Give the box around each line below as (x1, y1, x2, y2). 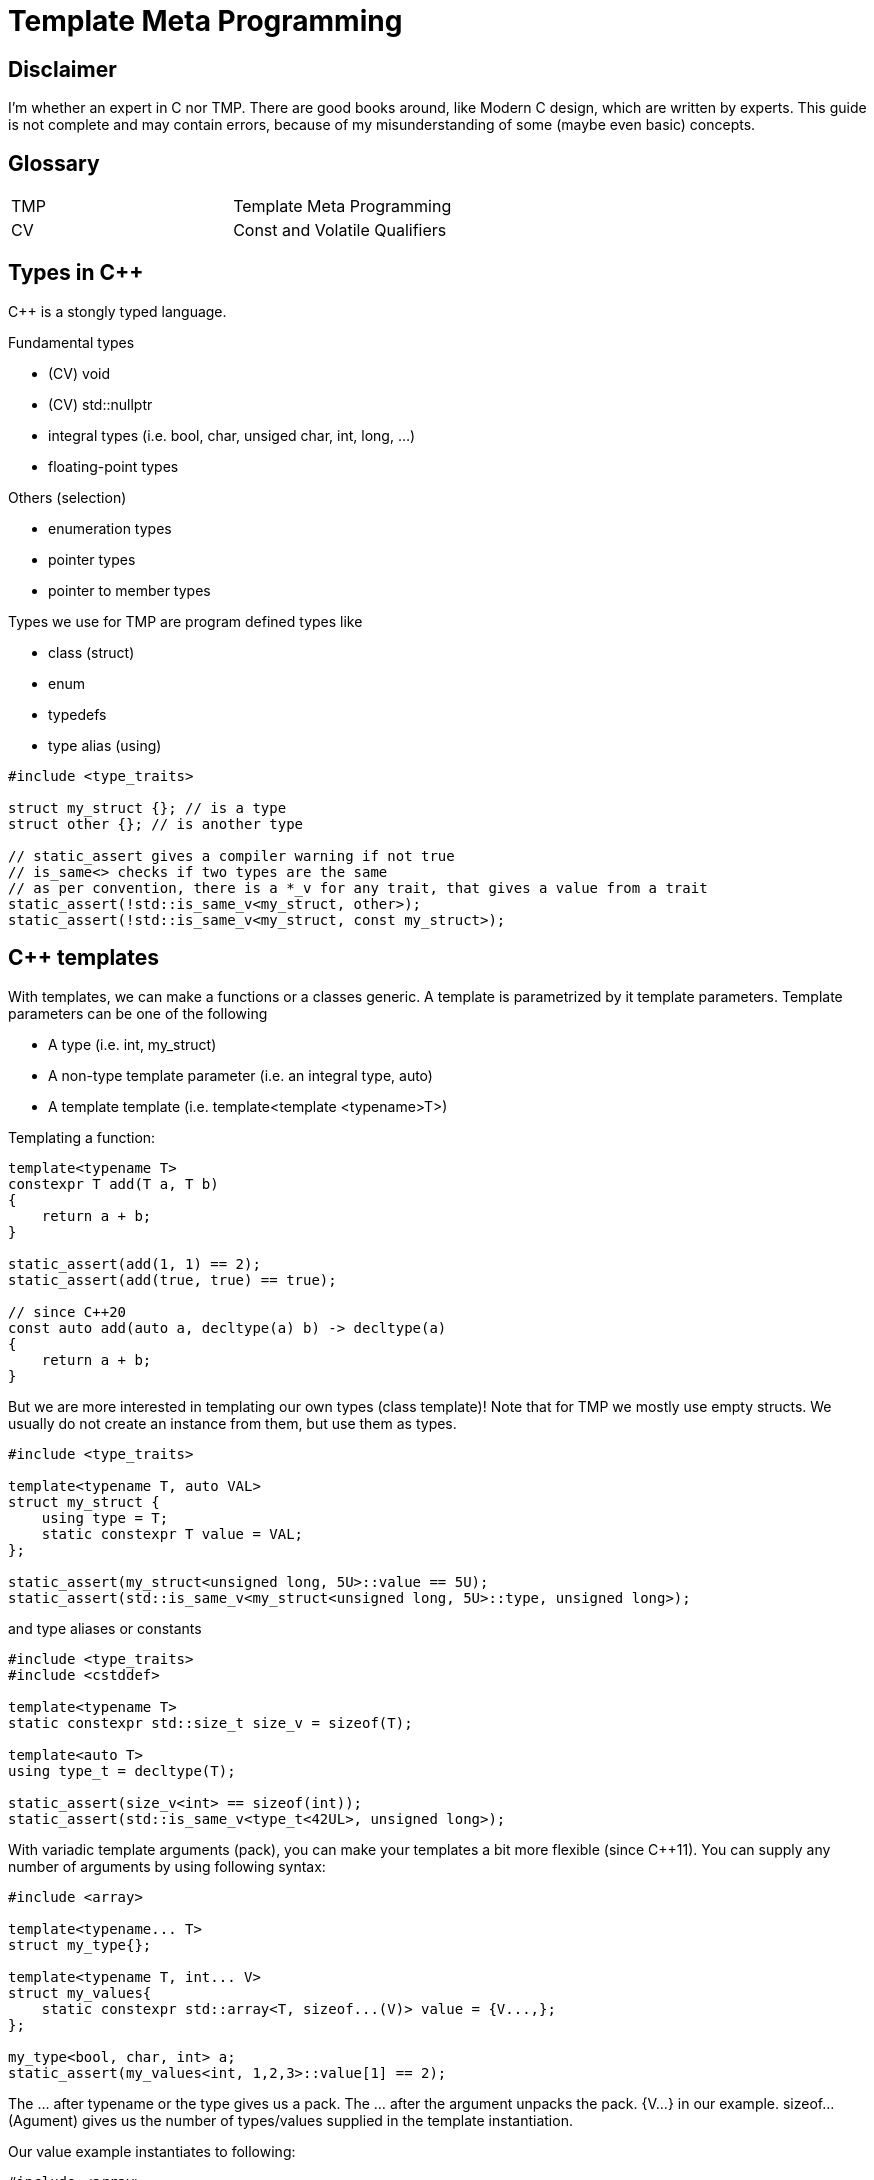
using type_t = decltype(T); (8, 1762, 236, 1779)
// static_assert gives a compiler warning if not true (8, 847, 455, 864)
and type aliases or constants (8, 1619, 202, 1637)
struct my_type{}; (8, 1936, 152, 1953)
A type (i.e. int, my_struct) (48, 1035, 217, 1053)
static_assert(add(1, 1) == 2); (8, 1255, 261, 1272)
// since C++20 (8, 1303, 127, 1320)
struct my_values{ (8, 1984, 152, 2001)
